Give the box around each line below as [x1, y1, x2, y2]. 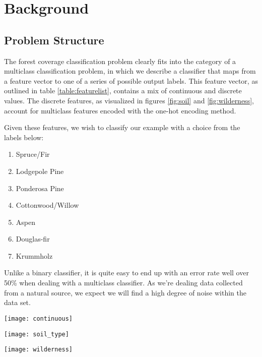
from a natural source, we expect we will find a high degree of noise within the [4, 287, 246, 297]
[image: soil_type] [4, 330, 69, 338]
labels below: [4, 132, 44, 142]
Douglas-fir [16, 233, 50, 244]
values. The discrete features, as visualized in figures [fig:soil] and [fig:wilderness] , [4, 95, 254, 105]
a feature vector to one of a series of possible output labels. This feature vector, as [4, 75, 258, 86]
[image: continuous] [4, 315, 73, 322]
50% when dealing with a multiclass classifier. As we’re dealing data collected [4, 277, 243, 288]
